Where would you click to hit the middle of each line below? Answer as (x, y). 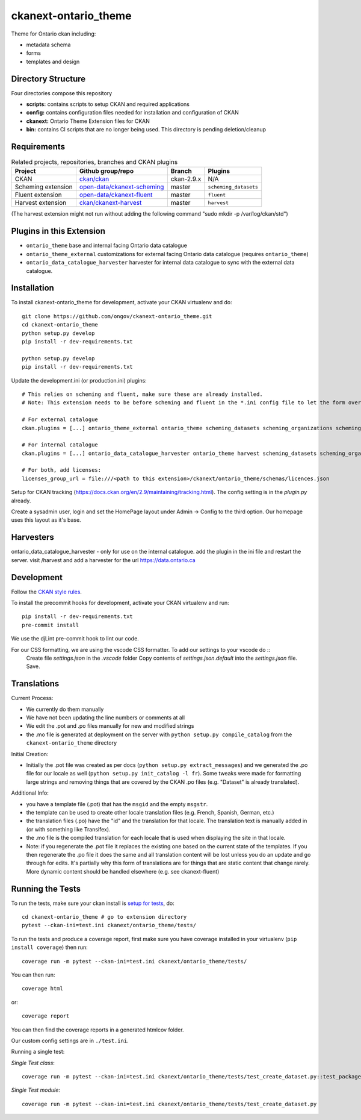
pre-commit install (51, 625)
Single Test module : (35, 1090)
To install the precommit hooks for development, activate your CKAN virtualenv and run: (120, 603)
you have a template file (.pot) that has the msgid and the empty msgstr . (117, 804)
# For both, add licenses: (62, 470)
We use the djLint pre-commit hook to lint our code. (75, 639)
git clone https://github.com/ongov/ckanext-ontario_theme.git (117, 316)
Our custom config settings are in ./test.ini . (70, 1040)
